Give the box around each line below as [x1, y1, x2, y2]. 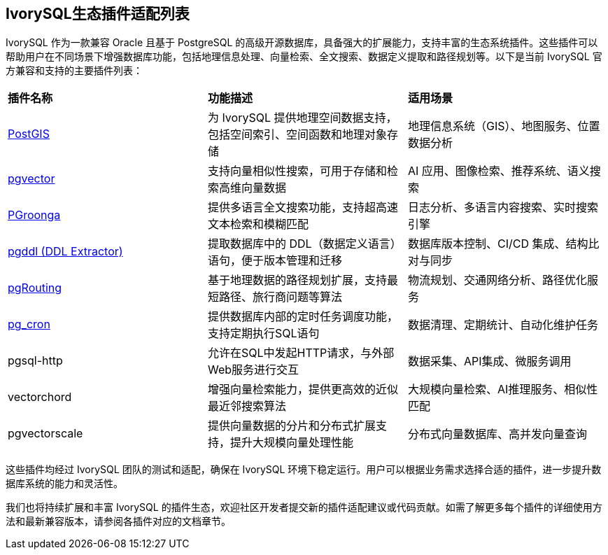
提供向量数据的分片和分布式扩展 [207, 419, 376, 433]
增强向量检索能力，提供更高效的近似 [207, 382, 398, 397]
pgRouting [8, 281, 62, 295]
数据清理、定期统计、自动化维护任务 [407, 318, 598, 332]
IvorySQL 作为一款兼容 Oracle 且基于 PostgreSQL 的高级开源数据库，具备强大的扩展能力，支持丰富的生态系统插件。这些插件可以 [6, 36, 598, 49]
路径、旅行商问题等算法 [218, 290, 342, 304]
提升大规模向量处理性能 [229, 435, 353, 450]
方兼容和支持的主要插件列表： [6, 64, 143, 77]
